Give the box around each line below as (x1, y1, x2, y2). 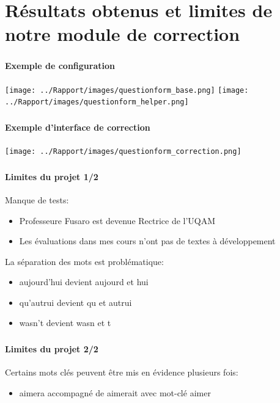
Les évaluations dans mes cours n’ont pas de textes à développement (19, 234, 276, 247)
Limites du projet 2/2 (5, 342, 98, 355)
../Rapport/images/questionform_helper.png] (5, 98, 189, 107)
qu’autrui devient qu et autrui (19, 296, 132, 308)
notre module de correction (5, 21, 240, 46)
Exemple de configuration (5, 59, 115, 72)
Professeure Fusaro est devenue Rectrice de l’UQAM (19, 214, 216, 227)
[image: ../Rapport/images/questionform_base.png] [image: (5, 85, 249, 95)
